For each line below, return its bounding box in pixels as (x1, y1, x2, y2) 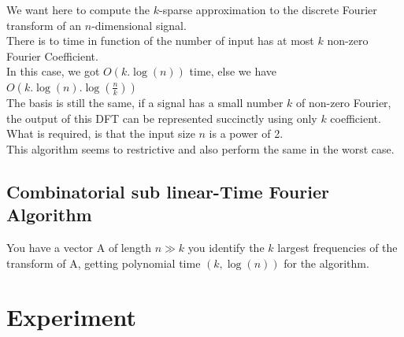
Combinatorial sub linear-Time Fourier (6, 179, 329, 203)
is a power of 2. (209, 125, 284, 142)
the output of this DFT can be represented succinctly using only (6, 109, 317, 126)
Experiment (6, 301, 137, 333)
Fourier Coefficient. (6, 47, 98, 64)
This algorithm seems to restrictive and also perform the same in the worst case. (6, 140, 395, 157)
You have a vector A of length (6, 239, 151, 255)
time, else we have (189, 63, 277, 80)
